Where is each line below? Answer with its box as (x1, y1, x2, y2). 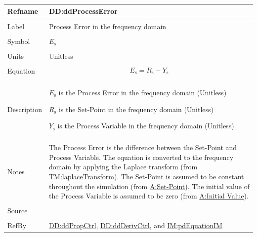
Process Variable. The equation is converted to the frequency (48, 152, 234, 162)
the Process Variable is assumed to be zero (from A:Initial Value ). (48, 191, 249, 201)
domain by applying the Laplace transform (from (48, 161, 198, 172)
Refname (7, 5, 38, 16)
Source (7, 205, 28, 216)
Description (7, 104, 42, 114)
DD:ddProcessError (48, 5, 118, 16)
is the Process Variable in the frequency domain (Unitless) (57, 120, 234, 131)
